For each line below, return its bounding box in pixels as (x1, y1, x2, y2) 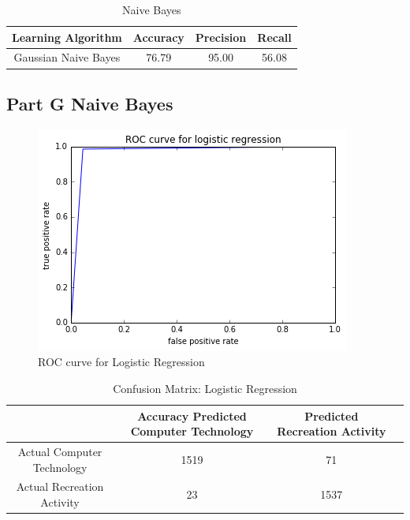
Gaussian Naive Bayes (13, 49, 121, 65)
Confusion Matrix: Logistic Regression (113, 380, 297, 396)
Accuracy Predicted (137, 407, 247, 424)
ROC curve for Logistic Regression (38, 354, 205, 370)
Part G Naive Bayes (6, 91, 173, 115)
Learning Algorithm (12, 28, 122, 45)
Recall (257, 28, 292, 45)
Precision (195, 28, 247, 45)
